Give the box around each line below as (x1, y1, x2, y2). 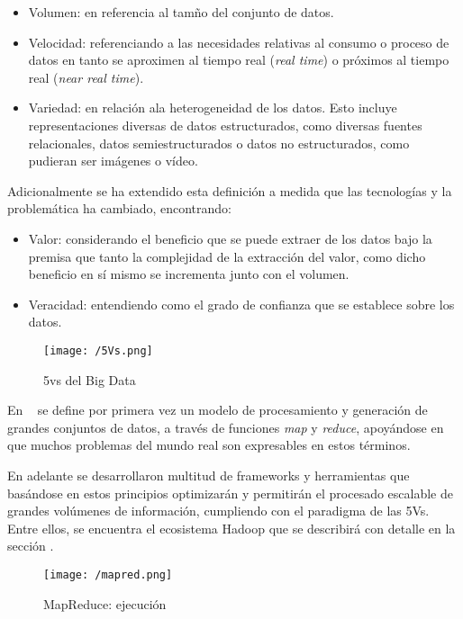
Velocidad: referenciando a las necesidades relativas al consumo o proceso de (28, 32, 449, 51)
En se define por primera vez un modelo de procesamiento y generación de (7, 400, 428, 419)
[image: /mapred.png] (43, 568, 173, 581)
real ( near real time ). (28, 67, 144, 86)
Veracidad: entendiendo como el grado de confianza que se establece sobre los (28, 294, 455, 313)
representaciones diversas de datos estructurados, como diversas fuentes (28, 115, 422, 134)
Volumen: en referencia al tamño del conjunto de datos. (28, 3, 334, 21)
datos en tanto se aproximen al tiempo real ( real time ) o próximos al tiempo (28, 50, 449, 69)
